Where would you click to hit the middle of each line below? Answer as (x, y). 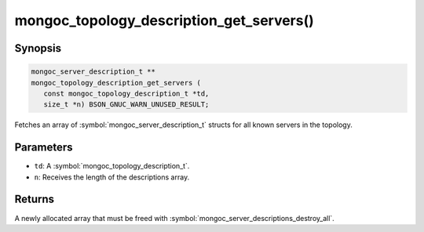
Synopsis (38, 48)
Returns (35, 199)
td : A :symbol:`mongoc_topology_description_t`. (112, 166)
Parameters (44, 148)
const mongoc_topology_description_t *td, (126, 93)
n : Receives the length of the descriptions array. (112, 177)
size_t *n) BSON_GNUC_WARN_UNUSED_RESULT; (126, 105)
